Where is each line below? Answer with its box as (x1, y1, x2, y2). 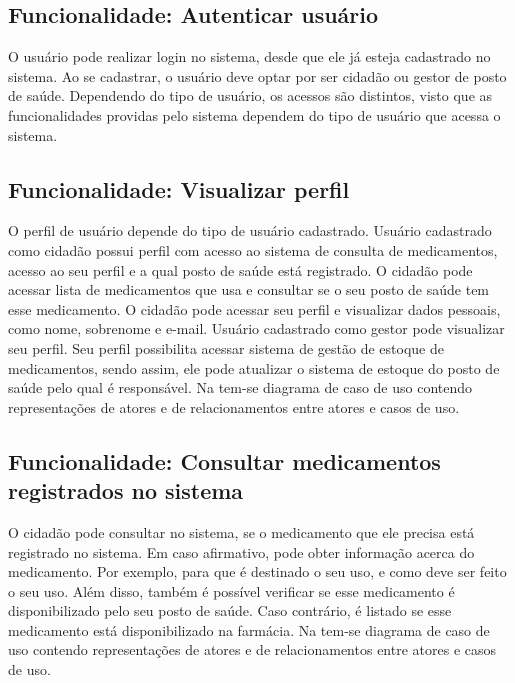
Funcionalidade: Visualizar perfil (8, 173, 350, 204)
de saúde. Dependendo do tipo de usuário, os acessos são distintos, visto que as (8, 85, 493, 106)
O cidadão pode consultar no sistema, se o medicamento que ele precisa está (8, 521, 475, 542)
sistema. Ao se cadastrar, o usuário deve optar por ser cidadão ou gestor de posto (8, 65, 507, 86)
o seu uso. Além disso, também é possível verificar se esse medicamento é (8, 580, 455, 601)
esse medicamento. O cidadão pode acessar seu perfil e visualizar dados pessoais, (8, 298, 501, 319)
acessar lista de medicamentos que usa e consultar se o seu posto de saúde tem (8, 279, 490, 300)
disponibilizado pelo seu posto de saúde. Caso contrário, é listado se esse (8, 600, 452, 621)
